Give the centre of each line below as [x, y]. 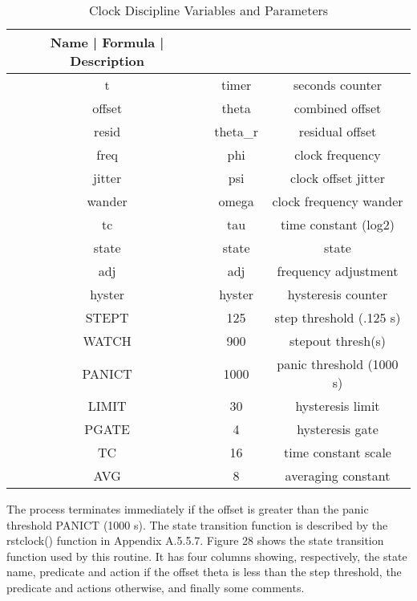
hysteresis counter [338, 294]
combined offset [338, 108]
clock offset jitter [338, 178]
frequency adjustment [338, 271]
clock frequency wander [338, 201]
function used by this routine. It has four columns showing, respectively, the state [207, 556]
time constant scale [338, 452]
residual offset [338, 131]
